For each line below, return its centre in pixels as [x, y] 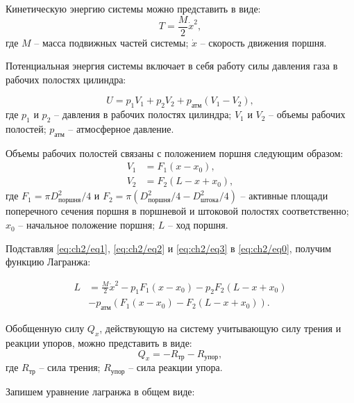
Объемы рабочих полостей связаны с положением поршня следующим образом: [175, 153]
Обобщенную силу [45, 328]
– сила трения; [70, 367]
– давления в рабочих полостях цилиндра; [143, 114]
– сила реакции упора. [176, 367]
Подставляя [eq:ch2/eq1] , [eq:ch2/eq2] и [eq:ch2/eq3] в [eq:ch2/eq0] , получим [169, 248]
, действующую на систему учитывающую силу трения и [220, 328]
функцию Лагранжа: [48, 262]
